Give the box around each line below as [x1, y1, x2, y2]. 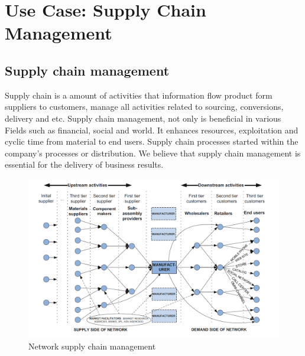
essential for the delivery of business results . [5, 158, 164, 171]
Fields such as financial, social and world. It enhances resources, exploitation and [5, 123, 298, 136]
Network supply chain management [28, 340, 156, 352]
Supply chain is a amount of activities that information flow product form [5, 89, 272, 101]
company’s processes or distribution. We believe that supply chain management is [5, 146, 301, 159]
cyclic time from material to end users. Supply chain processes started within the [5, 135, 298, 148]
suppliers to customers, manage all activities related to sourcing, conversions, [5, 100, 284, 113]
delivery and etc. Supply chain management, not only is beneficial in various [5, 112, 281, 124]
